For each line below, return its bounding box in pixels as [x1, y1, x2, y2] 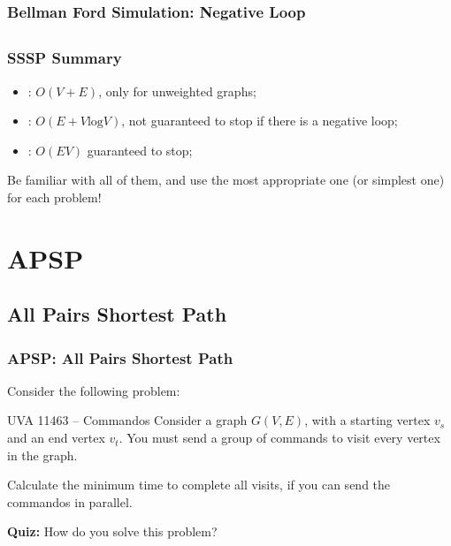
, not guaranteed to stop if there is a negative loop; [121, 111, 398, 130]
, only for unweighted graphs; [98, 81, 256, 100]
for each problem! [7, 187, 102, 206]
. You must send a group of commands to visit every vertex [118, 428, 440, 447]
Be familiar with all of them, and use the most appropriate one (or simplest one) [7, 171, 445, 189]
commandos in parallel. [7, 492, 133, 511]
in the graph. [7, 445, 78, 464]
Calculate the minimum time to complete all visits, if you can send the [7, 475, 391, 494]
